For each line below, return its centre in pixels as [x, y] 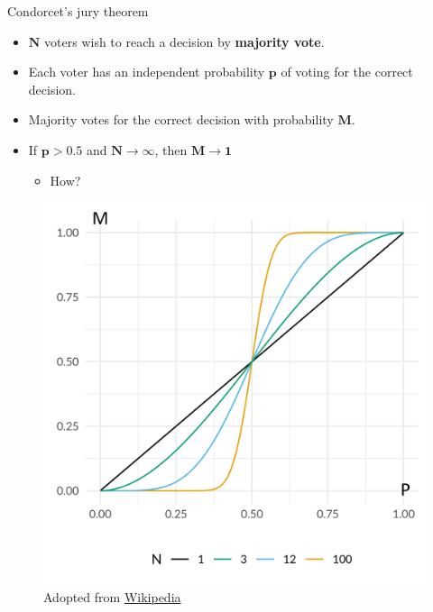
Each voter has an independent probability [147, 72]
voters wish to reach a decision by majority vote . [184, 41]
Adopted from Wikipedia [112, 596]
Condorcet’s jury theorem [78, 11]
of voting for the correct [347, 72]
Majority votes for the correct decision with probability [181, 119]
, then [171, 149]
